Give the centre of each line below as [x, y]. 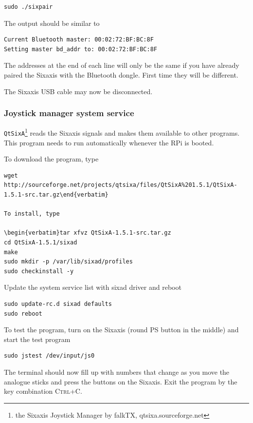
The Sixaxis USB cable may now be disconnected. [78, 91]
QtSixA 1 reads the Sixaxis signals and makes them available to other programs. [122, 132]
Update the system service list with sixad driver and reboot [93, 287]
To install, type [32, 214]
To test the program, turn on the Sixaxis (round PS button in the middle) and [121, 330]
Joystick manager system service [69, 113]
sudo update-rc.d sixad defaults [58, 304]
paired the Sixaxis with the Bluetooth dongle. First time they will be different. [121, 74]
